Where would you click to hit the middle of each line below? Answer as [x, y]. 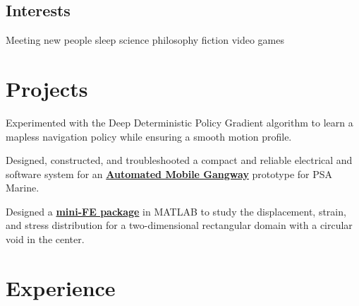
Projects [47, 88]
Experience [61, 287]
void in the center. [45, 239]
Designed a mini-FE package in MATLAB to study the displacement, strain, [176, 211]
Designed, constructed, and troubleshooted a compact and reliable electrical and [179, 160]
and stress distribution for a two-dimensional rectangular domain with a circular [179, 225]
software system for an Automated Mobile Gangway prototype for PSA [169, 173]
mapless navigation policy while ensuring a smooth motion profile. [149, 136]
